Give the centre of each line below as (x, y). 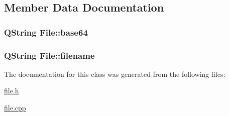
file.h (12, 91)
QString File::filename (49, 55)
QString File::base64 (46, 32)
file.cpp (15, 108)
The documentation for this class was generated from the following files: (115, 74)
